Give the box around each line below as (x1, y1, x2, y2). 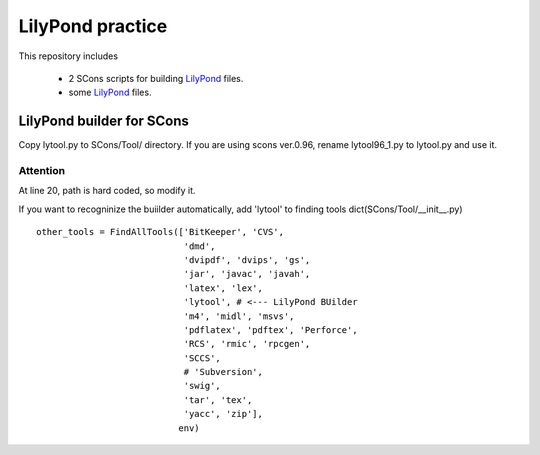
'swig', (183, 380, 222, 392)
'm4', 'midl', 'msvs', (183, 310, 295, 322)
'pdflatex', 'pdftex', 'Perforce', (183, 324, 359, 335)
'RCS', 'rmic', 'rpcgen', (183, 338, 311, 350)
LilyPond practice (18, 15, 168, 37)
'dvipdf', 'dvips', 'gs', (183, 254, 311, 265)
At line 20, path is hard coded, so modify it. (18, 185, 196, 197)
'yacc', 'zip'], (183, 408, 264, 420)
